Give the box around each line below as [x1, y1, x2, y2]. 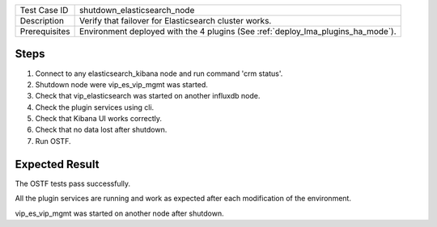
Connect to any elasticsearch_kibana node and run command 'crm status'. [35, 69, 283, 78]
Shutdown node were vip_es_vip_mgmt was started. [35, 79, 208, 89]
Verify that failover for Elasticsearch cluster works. [78, 15, 272, 26]
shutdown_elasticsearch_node [78, 5, 195, 15]
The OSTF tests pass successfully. [15, 179, 131, 188]
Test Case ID [19, 5, 69, 15]
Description [19, 15, 65, 26]
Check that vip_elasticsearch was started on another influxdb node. [35, 91, 261, 101]
